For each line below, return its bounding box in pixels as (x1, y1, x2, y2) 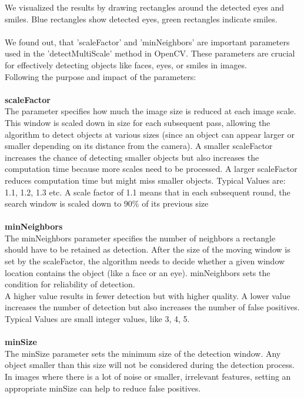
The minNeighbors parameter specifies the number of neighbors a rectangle (5, 231, 276, 244)
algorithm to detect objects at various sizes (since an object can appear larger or (5, 128, 295, 140)
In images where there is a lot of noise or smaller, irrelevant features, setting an (5, 370, 291, 382)
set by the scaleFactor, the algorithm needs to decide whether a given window (5, 255, 285, 267)
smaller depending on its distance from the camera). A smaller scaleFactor (5, 140, 273, 152)
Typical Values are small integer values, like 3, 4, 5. (5, 313, 190, 325)
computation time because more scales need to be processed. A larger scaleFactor (5, 162, 298, 175)
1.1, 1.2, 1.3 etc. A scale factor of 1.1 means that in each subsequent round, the (5, 185, 290, 198)
